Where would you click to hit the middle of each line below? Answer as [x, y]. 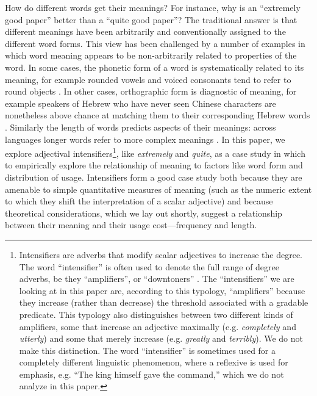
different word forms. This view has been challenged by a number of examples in [155, 43]
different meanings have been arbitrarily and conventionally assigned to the [145, 31]
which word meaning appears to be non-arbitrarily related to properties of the [151, 55]
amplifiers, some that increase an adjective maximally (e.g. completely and [158, 326]
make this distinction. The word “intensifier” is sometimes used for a [148, 350]
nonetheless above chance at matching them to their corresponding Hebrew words [158, 115]
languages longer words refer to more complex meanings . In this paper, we [145, 139]
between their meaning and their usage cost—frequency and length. [131, 225]
